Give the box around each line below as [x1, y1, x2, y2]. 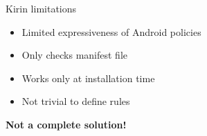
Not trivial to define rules [21, 94, 130, 108]
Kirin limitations [6, 1, 77, 15]
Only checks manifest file [21, 48, 127, 62]
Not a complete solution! [6, 117, 127, 131]
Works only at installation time [21, 70, 155, 85]
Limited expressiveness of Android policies [21, 24, 201, 39]
